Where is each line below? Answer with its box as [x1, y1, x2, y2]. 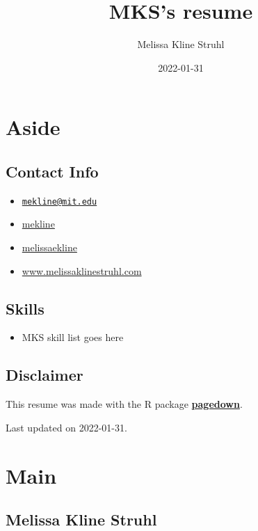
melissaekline [22, 239, 77, 254]
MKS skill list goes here [22, 330, 124, 344]
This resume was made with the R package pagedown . [6, 397, 243, 411]
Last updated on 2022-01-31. [6, 420, 127, 434]
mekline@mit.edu [22, 196, 97, 207]
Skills [6, 297, 45, 319]
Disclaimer [6, 364, 83, 386]
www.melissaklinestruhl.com [22, 263, 142, 278]
